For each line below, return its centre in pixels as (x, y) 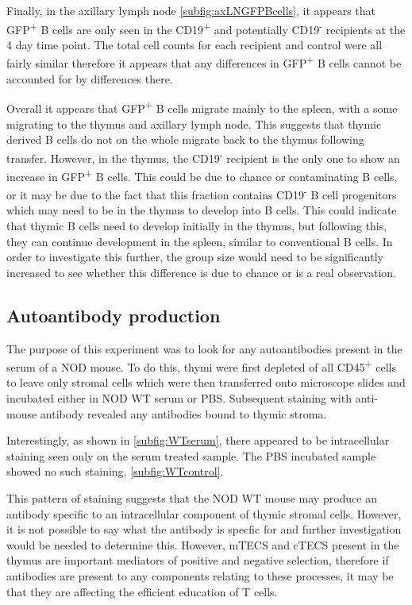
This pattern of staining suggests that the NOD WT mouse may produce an (192, 498)
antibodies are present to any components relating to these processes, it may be (200, 576)
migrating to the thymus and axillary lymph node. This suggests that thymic (194, 123)
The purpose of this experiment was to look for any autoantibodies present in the (204, 348)
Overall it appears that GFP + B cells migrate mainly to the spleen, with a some (202, 107)
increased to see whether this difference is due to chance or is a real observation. (202, 272)
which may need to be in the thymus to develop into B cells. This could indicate (202, 210)
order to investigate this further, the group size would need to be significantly (195, 257)
